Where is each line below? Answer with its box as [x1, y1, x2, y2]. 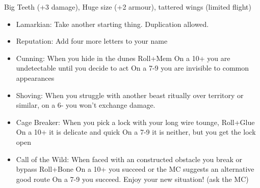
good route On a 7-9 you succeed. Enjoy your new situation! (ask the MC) [16, 173, 249, 184]
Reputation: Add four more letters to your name [16, 36, 168, 46]
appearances [16, 72, 55, 83]
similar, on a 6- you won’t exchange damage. [16, 100, 155, 110]
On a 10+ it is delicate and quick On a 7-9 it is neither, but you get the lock [16, 127, 256, 137]
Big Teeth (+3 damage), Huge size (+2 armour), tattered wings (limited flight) [4, 2, 252, 12]
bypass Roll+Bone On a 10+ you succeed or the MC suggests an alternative [16, 164, 254, 174]
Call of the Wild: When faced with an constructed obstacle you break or [16, 153, 243, 164]
